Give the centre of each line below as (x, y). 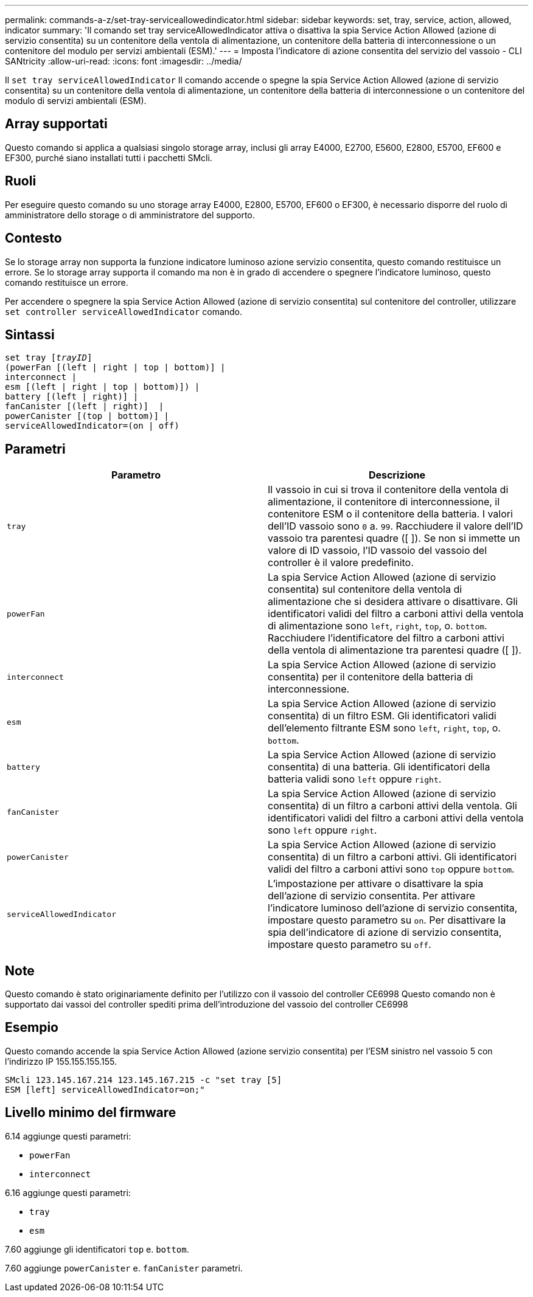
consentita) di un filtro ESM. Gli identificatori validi (382, 716)
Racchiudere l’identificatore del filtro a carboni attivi (386, 638)
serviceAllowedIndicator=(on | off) (92, 426)
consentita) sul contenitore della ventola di (365, 590)
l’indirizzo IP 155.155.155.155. (61, 1061)
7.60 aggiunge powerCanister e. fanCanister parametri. (124, 1268)
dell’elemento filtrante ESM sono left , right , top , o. (384, 728)
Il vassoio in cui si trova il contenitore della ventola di (388, 490)
